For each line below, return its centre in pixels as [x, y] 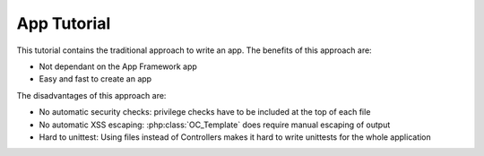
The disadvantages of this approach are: [91, 95]
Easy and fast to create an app [95, 79]
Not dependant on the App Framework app [118, 66]
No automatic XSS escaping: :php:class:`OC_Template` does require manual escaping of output [215, 125]
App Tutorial [64, 23]
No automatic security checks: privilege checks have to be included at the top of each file [205, 112]
